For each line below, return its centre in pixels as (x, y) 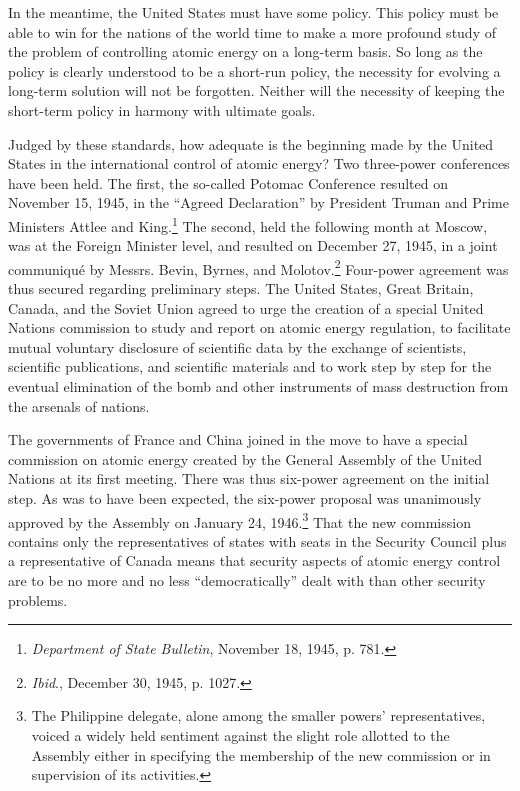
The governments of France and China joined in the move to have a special (238, 439)
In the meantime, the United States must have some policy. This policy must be (253, 12)
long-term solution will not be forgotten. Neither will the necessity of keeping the (256, 90)
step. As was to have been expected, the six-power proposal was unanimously (245, 497)
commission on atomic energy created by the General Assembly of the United (245, 458)
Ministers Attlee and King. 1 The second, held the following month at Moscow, (248, 224)
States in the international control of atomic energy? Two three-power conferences (259, 163)
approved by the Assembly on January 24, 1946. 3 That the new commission (239, 520)
